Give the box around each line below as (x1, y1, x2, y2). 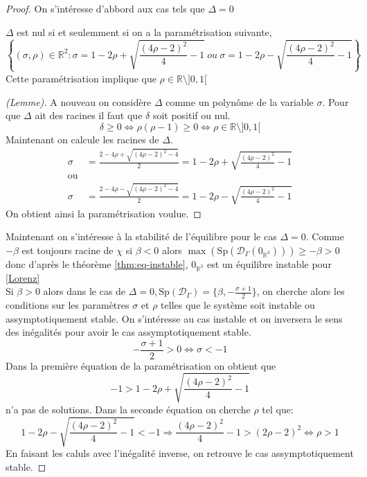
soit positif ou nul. (152, 108, 231, 123)
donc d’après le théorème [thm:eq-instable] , (6, 256, 188, 271)
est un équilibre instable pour (206, 256, 332, 271)
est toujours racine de (21, 242, 114, 257)
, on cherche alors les (256, 284, 345, 298)
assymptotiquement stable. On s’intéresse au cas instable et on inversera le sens (6, 311, 343, 325)
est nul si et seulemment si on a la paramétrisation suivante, (17, 24, 272, 39)
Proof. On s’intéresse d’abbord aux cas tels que (6, 1, 205, 15)
